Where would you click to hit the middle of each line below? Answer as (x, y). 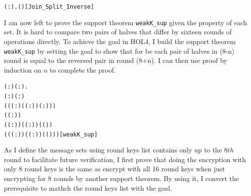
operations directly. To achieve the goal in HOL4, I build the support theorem (120, 41)
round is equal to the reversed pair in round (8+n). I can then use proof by (116, 60)
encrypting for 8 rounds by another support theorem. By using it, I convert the (121, 178)
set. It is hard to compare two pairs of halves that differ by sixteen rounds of (118, 32)
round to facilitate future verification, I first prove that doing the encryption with (125, 159)
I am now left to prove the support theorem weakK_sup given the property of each (125, 22)
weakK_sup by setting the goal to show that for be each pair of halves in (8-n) (119, 51)
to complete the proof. (83, 69)
